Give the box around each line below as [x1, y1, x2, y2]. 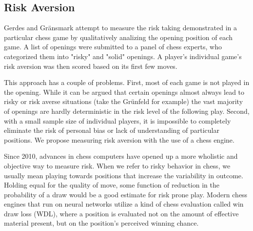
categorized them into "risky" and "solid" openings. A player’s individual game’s [4, 51, 242, 61]
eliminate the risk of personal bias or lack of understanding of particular [4, 125, 219, 135]
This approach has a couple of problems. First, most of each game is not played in [4, 77, 250, 87]
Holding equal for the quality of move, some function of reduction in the [4, 180, 219, 190]
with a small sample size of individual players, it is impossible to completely [4, 115, 231, 126]
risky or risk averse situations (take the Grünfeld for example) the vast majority [4, 96, 243, 106]
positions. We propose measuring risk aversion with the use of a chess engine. [4, 134, 234, 145]
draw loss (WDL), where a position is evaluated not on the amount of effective [4, 208, 239, 218]
